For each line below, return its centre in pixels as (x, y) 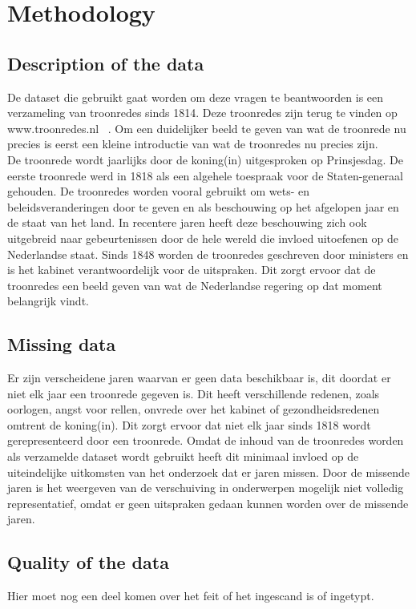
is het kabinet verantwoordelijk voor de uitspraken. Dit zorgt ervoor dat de (192, 270)
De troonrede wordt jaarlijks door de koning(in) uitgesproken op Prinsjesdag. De (205, 159)
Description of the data (106, 63)
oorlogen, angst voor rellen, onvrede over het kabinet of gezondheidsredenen (194, 409)
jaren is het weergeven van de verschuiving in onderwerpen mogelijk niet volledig (206, 488)
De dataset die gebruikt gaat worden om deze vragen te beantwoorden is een (196, 97)
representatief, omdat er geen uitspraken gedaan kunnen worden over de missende (208, 503)
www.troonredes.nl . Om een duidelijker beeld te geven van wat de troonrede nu (207, 128)
